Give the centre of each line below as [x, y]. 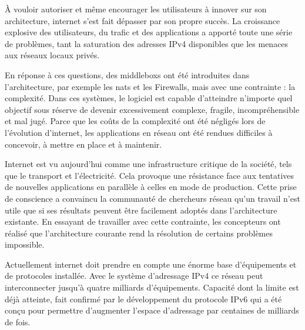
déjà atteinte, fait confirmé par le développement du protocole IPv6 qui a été [143, 299]
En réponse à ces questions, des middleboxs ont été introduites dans [127, 74]
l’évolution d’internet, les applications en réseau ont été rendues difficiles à [139, 132]
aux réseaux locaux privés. [52, 55]
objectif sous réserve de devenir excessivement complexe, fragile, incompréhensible [152, 109]
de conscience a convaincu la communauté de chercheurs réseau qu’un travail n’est [152, 198]
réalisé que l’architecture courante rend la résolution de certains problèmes [139, 233]
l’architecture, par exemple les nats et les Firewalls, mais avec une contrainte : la [150, 86]
